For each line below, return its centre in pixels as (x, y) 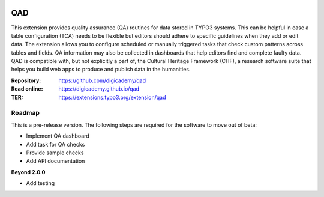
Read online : (27, 89)
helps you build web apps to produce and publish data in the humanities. (101, 70)
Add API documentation (55, 161)
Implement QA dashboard (58, 136)
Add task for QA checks (55, 144)
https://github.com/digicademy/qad (102, 80)
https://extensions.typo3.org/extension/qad (112, 97)
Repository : (26, 80)
